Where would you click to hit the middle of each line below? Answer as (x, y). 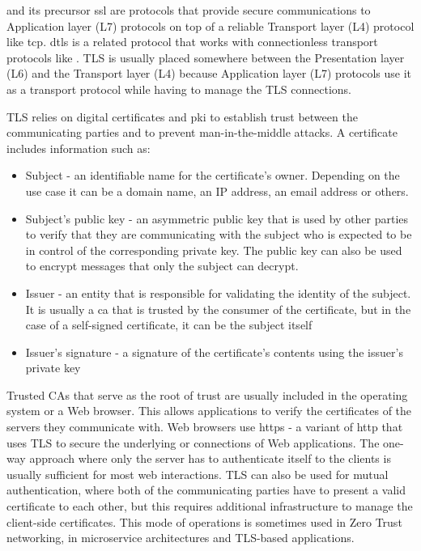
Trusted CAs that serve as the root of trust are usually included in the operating (207, 394)
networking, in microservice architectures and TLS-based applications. (181, 538)
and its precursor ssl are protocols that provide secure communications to (189, 10)
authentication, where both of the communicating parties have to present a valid (206, 490)
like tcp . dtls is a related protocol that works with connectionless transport (192, 42)
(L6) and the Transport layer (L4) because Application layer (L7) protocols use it (209, 73)
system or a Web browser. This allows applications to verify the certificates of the (209, 411)
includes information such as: (79, 148)
